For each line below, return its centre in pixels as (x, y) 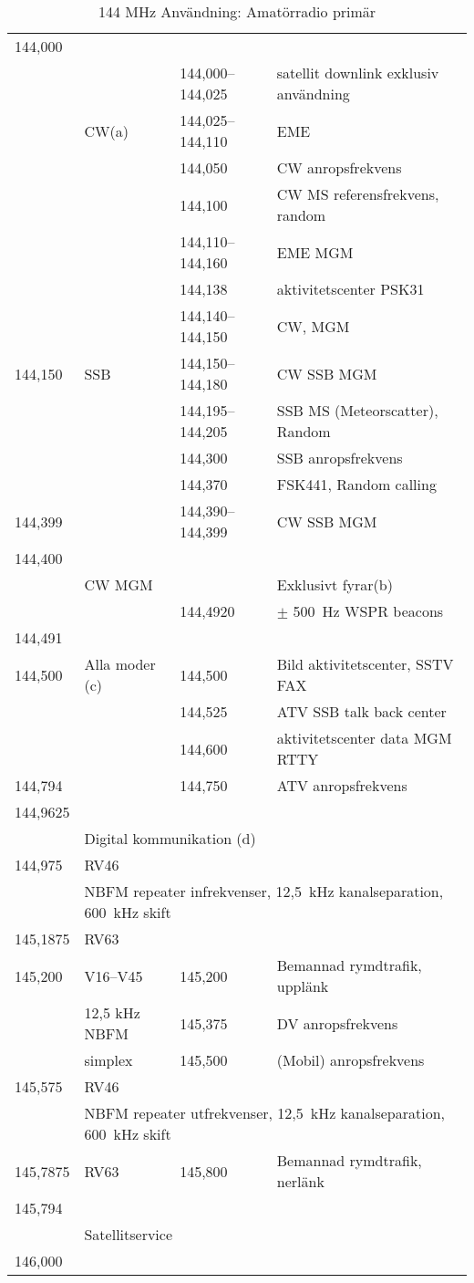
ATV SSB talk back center (361, 711)
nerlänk (300, 1181)
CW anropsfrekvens (339, 167)
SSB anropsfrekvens (340, 458)
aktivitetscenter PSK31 (350, 289)
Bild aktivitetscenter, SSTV (365, 664)
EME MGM (315, 252)
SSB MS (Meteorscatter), (357, 410)
